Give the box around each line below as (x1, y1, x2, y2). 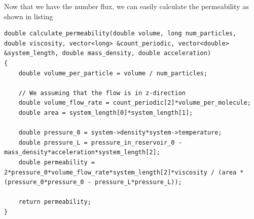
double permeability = (18, 158, 95, 166)
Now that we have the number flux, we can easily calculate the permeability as (4, 1, 249, 11)
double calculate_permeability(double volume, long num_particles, (4, 30, 237, 37)
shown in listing (4, 11, 53, 21)
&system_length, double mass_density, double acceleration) (4, 50, 211, 57)
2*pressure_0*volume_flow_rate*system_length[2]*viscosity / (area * (4, 168, 244, 176)
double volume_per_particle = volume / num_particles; (18, 69, 207, 77)
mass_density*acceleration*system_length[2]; (4, 149, 160, 156)
